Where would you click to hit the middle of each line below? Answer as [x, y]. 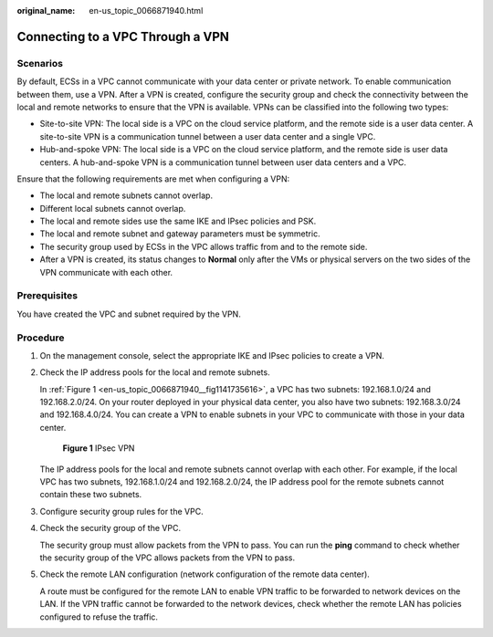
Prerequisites [47, 296]
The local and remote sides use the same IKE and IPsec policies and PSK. [178, 221]
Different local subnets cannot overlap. [113, 208]
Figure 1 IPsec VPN [99, 448]
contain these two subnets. [91, 495]
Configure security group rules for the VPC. [122, 511]
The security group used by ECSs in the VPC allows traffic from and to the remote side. [204, 246]
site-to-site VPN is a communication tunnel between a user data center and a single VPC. [208, 136]
